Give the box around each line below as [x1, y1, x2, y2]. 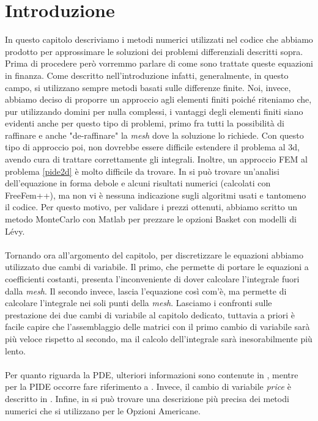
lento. [5, 344, 26, 357]
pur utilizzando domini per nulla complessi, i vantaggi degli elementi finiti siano [5, 104, 303, 117]
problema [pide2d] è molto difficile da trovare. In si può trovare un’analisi [5, 164, 279, 177]
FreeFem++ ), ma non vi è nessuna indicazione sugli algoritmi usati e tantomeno [5, 188, 306, 201]
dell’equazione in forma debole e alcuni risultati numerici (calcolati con [5, 177, 271, 189]
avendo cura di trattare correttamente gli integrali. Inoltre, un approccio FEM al [5, 153, 308, 166]
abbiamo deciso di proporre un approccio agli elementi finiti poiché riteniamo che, [5, 93, 312, 106]
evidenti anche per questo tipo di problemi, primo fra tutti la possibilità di [5, 117, 285, 130]
